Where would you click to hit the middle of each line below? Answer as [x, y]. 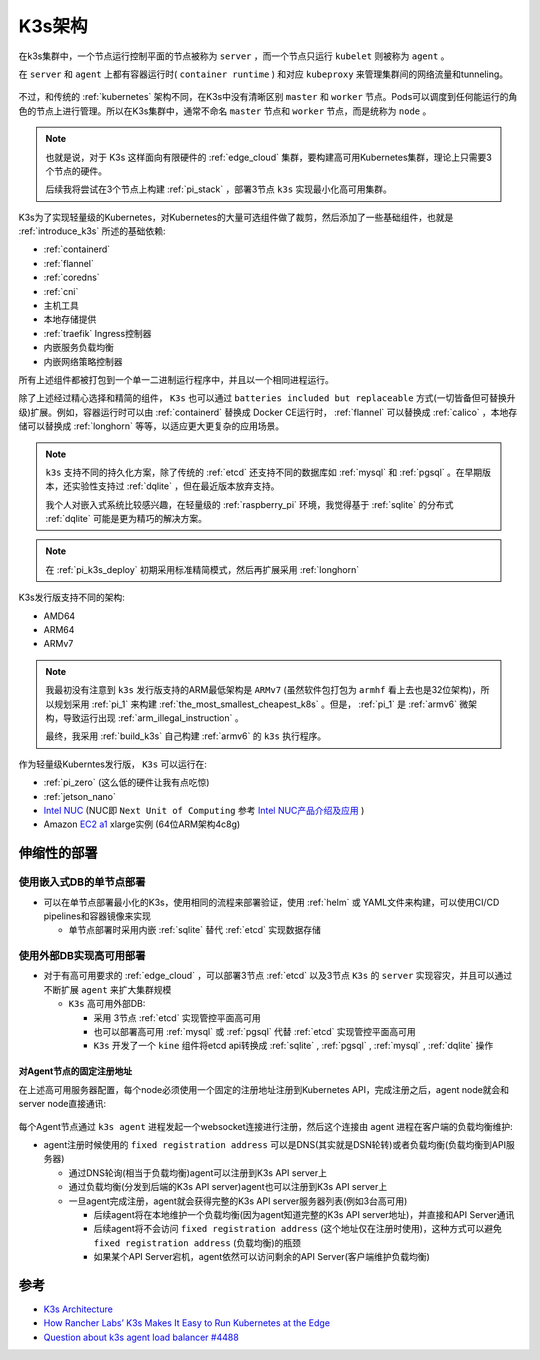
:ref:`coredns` [71, 277]
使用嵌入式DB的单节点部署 [82, 882]
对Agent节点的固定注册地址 [75, 1071]
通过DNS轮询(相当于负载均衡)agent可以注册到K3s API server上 [198, 1172]
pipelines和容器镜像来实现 [97, 916]
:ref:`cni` [61, 291]
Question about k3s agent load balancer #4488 [141, 1337]
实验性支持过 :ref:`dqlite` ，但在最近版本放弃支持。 [175, 486]
